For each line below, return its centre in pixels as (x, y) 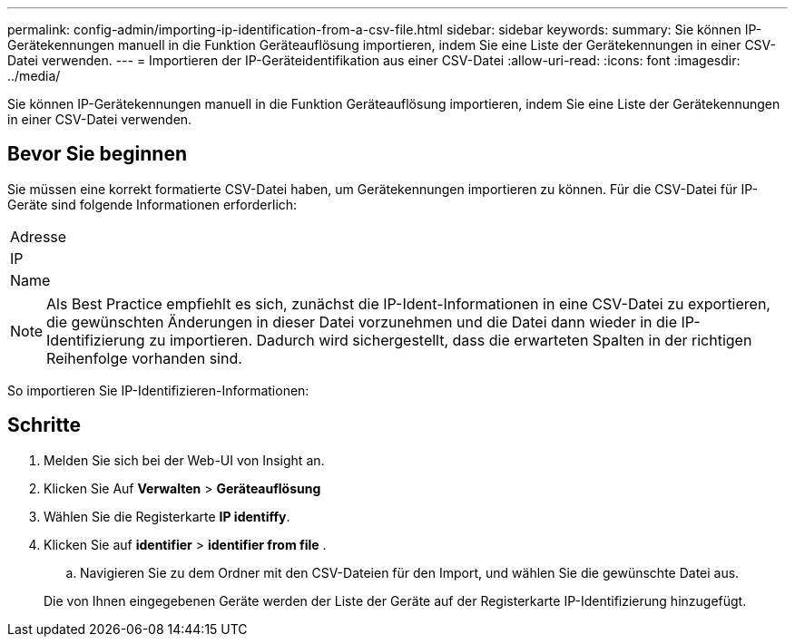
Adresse (39, 236)
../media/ (34, 76)
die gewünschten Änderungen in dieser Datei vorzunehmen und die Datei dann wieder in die (362, 322)
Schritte (44, 425)
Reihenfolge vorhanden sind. (144, 358)
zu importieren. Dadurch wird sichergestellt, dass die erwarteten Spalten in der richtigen (451, 340)
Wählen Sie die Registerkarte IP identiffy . (167, 516)
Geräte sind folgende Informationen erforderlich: (152, 204)
